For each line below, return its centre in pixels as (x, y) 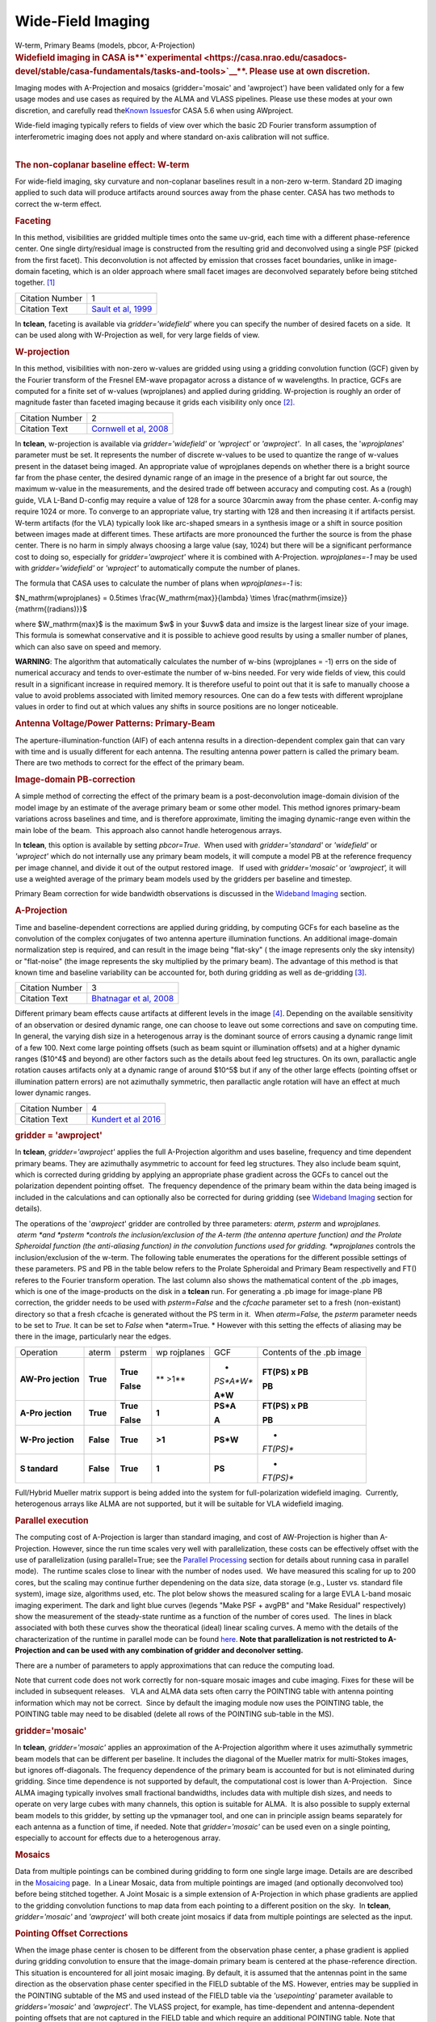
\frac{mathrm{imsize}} (310, 598)
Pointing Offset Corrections (71, 1933)
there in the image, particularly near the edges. (93, 1337)
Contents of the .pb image (312, 1352)
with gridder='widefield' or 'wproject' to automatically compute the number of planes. (157, 568)
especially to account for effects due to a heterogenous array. (118, 1838)
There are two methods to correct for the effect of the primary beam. (130, 763)
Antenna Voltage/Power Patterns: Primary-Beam (115, 724)
